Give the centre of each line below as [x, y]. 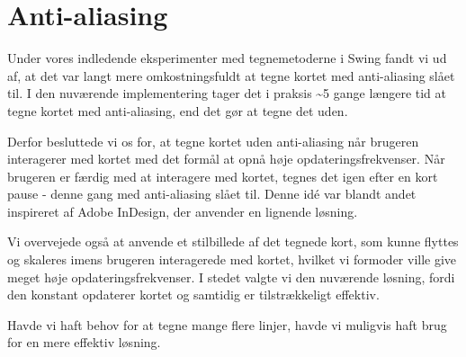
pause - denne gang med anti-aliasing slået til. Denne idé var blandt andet [212, 194]
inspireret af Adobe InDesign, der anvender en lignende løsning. [183, 211]
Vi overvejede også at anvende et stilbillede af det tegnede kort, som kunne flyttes [233, 241]
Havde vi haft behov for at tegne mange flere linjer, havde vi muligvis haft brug [227, 324]
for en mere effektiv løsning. [84, 342]
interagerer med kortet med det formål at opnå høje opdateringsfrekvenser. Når [226, 159]
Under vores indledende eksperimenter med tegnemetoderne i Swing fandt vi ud [227, 58]
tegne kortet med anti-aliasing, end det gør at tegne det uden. [178, 110]
